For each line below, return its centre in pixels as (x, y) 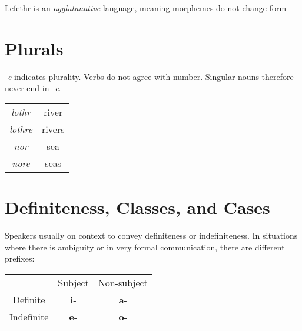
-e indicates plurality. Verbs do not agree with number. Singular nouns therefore (149, 76)
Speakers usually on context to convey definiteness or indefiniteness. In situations (151, 235)
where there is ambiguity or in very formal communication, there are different (145, 247)
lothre (21, 129)
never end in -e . (33, 88)
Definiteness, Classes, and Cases (137, 207)
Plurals (34, 48)
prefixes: (20, 258)
